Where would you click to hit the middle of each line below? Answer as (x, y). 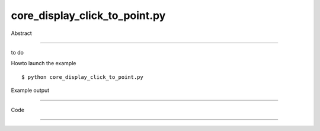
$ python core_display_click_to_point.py (82, 77)
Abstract (21, 33)
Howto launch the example (44, 63)
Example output (30, 90)
